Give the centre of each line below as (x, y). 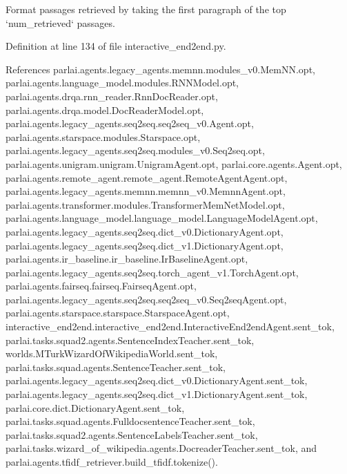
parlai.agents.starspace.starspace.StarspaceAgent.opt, (118, 313)
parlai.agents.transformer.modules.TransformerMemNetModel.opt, (145, 204)
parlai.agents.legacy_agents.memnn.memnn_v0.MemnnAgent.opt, (146, 191)
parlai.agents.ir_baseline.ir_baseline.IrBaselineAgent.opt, (127, 259)
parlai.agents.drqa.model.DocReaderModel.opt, (105, 110)
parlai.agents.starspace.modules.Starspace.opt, (103, 136)
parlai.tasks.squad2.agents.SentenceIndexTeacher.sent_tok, (130, 340)
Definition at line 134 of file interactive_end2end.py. (116, 46)
